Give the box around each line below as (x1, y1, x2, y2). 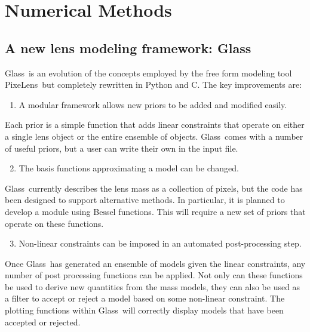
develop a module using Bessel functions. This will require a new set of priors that (5, 205, 306, 217)
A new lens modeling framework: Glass (5, 38, 251, 57)
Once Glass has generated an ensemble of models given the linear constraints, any (5, 257, 306, 269)
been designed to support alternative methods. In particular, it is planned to (5, 193, 285, 206)
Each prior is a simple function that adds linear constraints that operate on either (5, 118, 305, 131)
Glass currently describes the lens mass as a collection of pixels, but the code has (5, 182, 303, 194)
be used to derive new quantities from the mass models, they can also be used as (5, 280, 300, 293)
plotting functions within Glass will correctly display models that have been (5, 304, 284, 316)
